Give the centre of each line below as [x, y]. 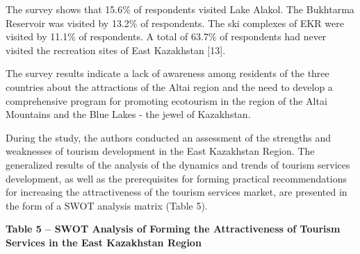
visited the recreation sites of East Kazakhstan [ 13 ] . [116, 50]
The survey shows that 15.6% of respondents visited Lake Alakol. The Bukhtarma [180, 9]
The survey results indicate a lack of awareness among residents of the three [167, 73]
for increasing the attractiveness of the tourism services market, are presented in [177, 192]
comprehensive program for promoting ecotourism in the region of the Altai [166, 100]
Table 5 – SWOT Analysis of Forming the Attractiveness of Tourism [173, 229]
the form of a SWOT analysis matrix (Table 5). [107, 205]
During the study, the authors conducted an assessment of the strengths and [168, 137]
